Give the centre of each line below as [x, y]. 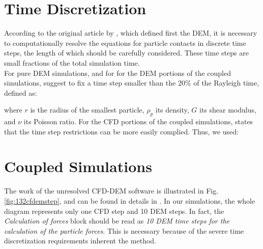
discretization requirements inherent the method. [80, 241]
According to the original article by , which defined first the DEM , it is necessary [131, 33]
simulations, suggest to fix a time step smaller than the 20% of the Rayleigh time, [132, 83]
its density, [172, 110]
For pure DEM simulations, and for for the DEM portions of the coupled [118, 73]
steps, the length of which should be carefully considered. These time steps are [126, 53]
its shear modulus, [228, 110]
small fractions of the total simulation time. [72, 62]
